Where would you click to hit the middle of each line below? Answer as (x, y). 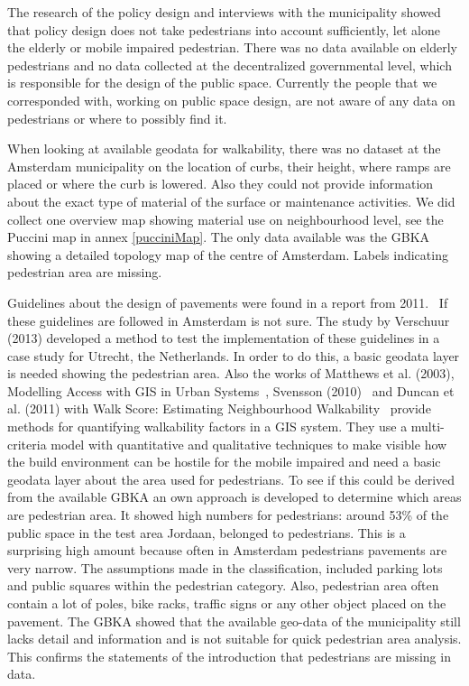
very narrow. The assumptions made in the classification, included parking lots (225, 567)
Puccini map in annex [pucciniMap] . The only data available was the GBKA (219, 237)
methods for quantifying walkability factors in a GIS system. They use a (207, 426)
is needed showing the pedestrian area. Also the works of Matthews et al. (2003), (231, 373)
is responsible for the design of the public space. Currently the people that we (222, 83)
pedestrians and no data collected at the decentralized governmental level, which (230, 65)
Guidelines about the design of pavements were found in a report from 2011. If (228, 302)
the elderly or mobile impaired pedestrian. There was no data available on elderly (232, 47)
